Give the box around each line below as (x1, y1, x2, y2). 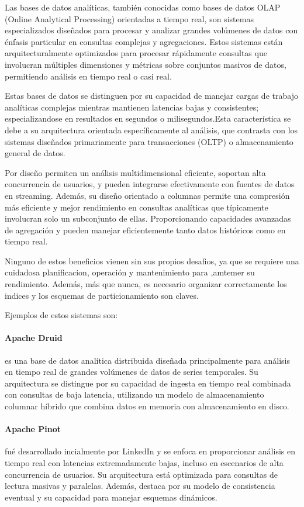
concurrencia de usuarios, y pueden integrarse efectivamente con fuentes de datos (5, 178, 295, 190)
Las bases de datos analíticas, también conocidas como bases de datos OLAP (5, 1, 281, 13)
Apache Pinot (5, 423, 61, 435)
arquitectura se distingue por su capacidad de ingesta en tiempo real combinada (5, 377, 291, 389)
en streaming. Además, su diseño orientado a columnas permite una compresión (5, 189, 290, 201)
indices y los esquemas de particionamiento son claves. (5, 289, 199, 301)
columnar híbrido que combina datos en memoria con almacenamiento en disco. (5, 400, 289, 412)
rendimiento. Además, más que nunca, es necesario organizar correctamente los (5, 278, 287, 290)
